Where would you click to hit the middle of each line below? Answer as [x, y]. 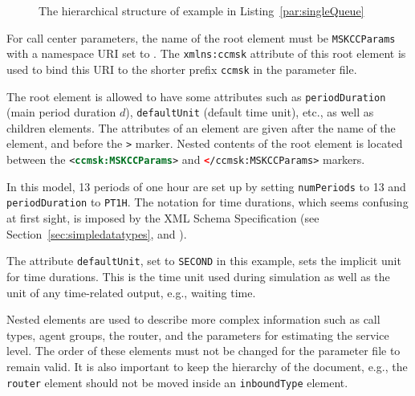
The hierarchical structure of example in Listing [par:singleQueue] [201, 10]
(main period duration [61, 112]
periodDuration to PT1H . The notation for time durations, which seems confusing [207, 202]
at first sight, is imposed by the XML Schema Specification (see [163, 218]
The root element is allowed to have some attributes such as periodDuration [196, 96]
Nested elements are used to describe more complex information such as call [193, 319]
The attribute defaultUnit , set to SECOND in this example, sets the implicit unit [204, 261]
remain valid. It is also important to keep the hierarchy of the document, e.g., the [207, 366]
